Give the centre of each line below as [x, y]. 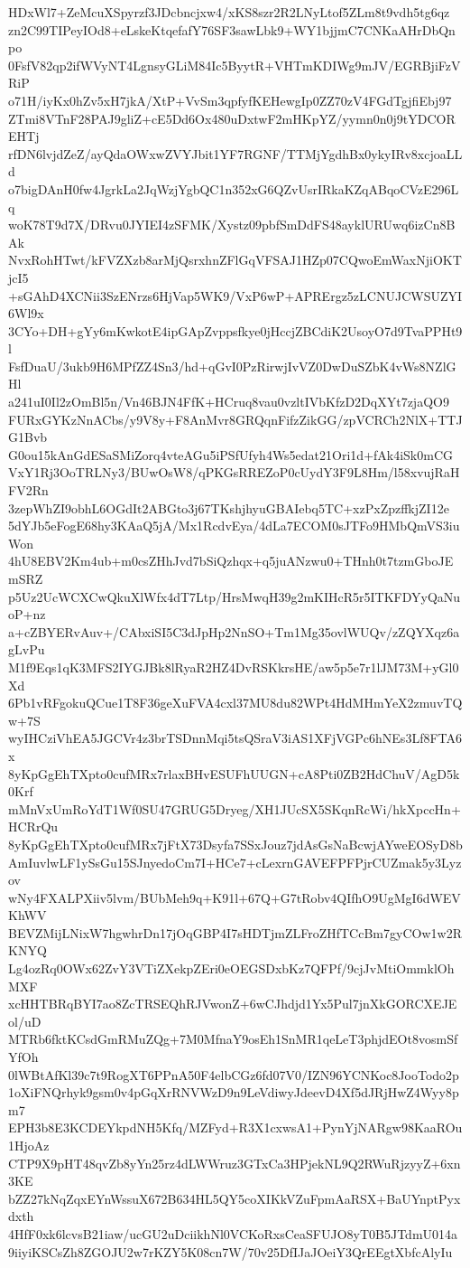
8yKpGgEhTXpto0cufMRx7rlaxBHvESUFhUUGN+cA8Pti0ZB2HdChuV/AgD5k [234, 773]
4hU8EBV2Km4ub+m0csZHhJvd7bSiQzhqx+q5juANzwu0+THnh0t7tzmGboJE [231, 561]
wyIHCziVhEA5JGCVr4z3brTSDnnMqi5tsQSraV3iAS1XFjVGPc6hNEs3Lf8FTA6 [235, 738]
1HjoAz [29, 1145]
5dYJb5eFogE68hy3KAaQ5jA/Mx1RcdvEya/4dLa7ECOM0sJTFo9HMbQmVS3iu [234, 526]
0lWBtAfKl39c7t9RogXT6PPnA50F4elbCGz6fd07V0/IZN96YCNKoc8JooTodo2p [234, 1074]
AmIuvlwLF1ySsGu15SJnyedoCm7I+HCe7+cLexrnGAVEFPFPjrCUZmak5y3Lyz [235, 862]
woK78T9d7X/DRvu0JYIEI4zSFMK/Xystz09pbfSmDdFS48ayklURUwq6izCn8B [232, 225]
